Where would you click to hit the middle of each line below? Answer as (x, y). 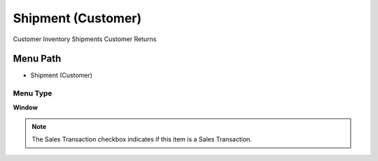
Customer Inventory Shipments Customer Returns (85, 39)
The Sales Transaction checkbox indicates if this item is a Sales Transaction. (142, 139)
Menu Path (37, 59)
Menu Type (33, 93)
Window (26, 107)
